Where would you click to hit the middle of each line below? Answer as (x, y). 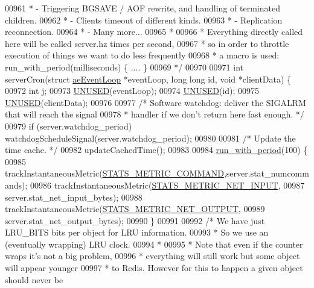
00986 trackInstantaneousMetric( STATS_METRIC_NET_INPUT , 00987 (168, 185)
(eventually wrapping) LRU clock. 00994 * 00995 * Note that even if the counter (154, 244)
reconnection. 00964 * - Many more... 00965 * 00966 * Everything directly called (154, 32)
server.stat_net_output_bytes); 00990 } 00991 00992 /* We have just (135, 220)
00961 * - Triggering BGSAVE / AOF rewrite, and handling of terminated (143, 8)
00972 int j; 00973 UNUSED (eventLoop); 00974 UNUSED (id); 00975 (132, 91)
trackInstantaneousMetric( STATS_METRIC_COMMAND (114, 173)
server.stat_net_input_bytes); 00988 (74, 197)
